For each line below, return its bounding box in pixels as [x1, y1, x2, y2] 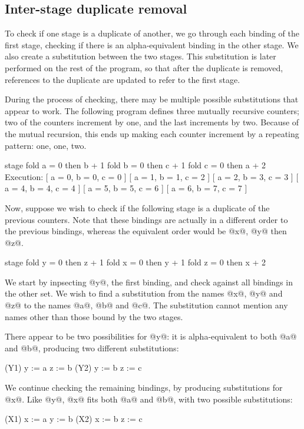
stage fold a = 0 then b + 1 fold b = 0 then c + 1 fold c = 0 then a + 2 [5, 159, 266, 171]
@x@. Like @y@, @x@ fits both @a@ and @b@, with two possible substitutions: [5, 393, 293, 405]
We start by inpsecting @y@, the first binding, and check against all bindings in [5, 275, 293, 288]
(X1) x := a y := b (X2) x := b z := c [5, 413, 143, 425]
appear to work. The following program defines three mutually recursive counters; [5, 104, 299, 117]
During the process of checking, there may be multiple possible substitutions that [5, 93, 299, 105]
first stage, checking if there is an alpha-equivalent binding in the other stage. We [5, 38, 299, 51]
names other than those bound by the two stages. [5, 310, 183, 322]
